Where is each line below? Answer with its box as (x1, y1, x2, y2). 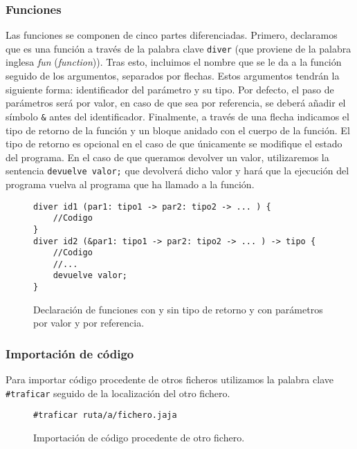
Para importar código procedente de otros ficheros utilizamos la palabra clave (6, 372, 333, 387)
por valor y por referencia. (33, 315, 145, 330)
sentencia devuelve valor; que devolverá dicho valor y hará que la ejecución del (6, 163, 349, 178)
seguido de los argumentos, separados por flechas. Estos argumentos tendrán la (6, 68, 340, 83)
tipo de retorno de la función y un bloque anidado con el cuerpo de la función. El (6, 122, 350, 137)
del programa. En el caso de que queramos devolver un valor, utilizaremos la (6, 149, 329, 164)
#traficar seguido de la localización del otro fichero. (6, 385, 230, 400)
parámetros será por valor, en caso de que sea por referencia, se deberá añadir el (6, 95, 346, 110)
